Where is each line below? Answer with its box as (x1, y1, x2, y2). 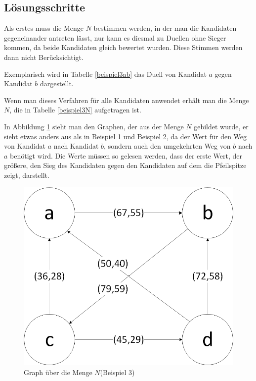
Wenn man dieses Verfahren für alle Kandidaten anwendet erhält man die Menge (4, 95, 249, 105)
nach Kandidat (53, 141, 99, 151)
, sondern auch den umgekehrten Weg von (104, 141, 231, 151)
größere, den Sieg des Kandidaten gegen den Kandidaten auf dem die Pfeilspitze (4, 160, 247, 170)
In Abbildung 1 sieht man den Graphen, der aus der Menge (4, 121, 184, 131)
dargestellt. (40, 78, 74, 89)
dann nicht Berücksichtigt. (4, 52, 84, 62)
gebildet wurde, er (194, 121, 249, 131)
